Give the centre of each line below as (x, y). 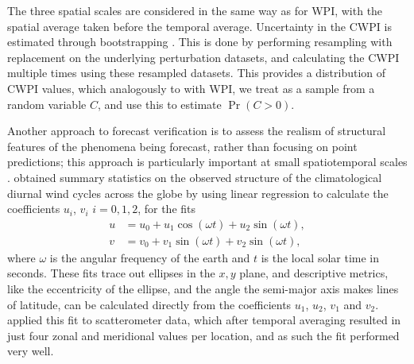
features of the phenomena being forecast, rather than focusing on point (182, 146)
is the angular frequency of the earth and (150, 257)
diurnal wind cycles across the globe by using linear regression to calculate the (198, 193)
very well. (31, 351)
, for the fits (167, 209)
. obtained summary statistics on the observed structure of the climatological (195, 177)
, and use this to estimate (159, 104)
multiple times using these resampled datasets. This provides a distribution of (197, 73)
